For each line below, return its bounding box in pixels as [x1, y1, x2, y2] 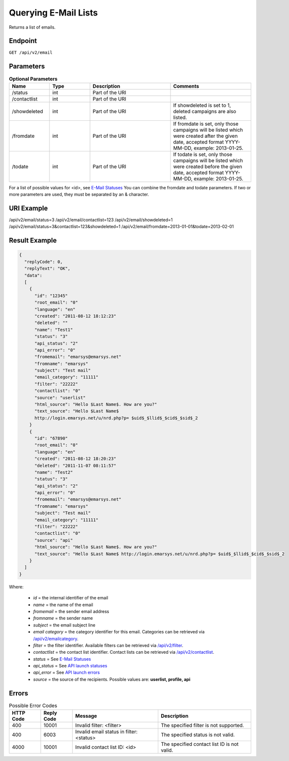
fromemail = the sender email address [33, 608, 109, 614]
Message [75, 712, 97, 719]
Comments [173, 83, 199, 89]
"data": [24, 272, 43, 278]
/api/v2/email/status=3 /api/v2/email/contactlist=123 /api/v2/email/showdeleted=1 [9, 217, 173, 223]
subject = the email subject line [33, 622, 95, 628]
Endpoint [9, 37, 37, 45]
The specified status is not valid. [160, 731, 235, 738]
